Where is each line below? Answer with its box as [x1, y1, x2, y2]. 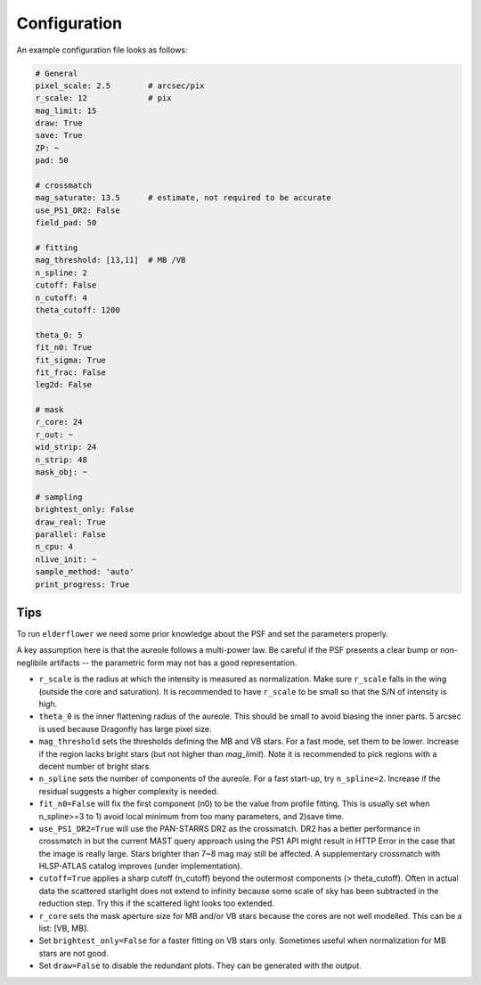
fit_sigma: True [35, 354, 107, 365]
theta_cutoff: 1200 [35, 305, 120, 315]
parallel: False [35, 529, 107, 539]
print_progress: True [35, 579, 130, 590]
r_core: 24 [35, 417, 83, 427]
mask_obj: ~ [35, 468, 88, 477]
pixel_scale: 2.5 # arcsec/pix [35, 80, 205, 91]
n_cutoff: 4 [35, 292, 88, 303]
